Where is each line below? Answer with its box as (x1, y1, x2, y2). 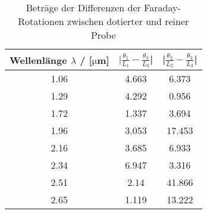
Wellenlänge (10, 52, 67, 67)
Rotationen (18, 14, 64, 28)
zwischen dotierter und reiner (67, 14, 189, 28)
